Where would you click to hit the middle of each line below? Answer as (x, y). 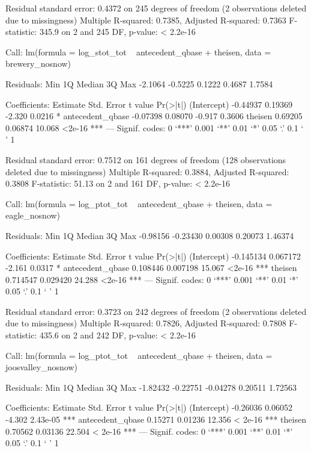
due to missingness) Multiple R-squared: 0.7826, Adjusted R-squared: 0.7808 (146, 323)
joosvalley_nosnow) (41, 367)
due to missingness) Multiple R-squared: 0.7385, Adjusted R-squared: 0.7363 (146, 20)
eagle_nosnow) (33, 215)
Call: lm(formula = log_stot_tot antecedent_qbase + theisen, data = (138, 51)
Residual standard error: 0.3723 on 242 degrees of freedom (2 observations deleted (156, 311)
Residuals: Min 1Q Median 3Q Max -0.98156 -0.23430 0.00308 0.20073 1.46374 (150, 235)
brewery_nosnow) (38, 64)
